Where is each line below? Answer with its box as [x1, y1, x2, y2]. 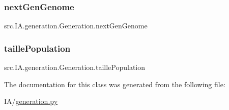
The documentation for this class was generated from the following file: [4, 79, 225, 89]
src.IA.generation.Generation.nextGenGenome [4, 20, 148, 31]
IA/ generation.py [4, 96, 58, 106]
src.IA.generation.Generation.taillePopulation [4, 62, 146, 72]
